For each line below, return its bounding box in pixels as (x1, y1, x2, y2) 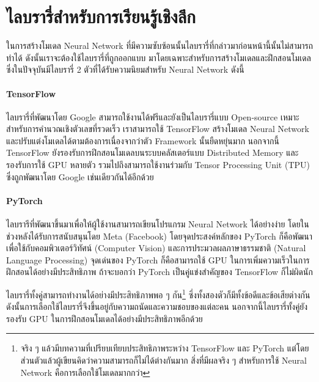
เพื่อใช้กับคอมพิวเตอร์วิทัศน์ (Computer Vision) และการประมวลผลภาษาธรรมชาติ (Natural (6, 241, 306, 254)
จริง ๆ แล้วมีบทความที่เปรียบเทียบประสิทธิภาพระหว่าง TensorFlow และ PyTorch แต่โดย (20, 342, 309, 354)
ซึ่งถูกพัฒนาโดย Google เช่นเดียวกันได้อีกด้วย (6, 170, 154, 183)
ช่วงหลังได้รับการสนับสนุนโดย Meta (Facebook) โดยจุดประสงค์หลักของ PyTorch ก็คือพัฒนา (6, 229, 312, 242)
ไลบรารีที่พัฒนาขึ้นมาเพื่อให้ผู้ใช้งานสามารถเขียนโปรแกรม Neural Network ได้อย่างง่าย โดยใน (6, 218, 309, 230)
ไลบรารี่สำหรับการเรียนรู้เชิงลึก (6, 4, 196, 29)
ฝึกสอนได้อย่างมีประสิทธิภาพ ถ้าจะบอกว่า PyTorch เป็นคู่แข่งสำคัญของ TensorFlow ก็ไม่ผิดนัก (6, 265, 313, 278)
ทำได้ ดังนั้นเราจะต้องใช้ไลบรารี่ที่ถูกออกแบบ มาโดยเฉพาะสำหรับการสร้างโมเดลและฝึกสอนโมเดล (6, 51, 311, 64)
